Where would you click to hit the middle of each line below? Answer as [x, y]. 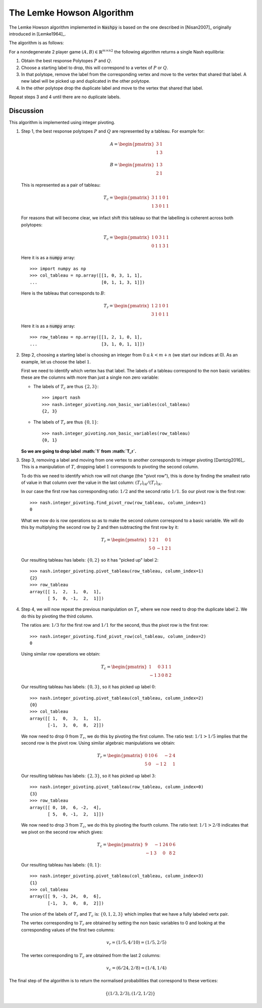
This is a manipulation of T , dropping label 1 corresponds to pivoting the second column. [110, 467]
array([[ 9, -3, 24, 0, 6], [66, 896]
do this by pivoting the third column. [57, 616]
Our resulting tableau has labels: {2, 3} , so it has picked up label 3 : [89, 776]
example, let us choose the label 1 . [56, 362]
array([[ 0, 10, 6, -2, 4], [66, 807]
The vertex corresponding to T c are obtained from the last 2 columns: [91, 956]
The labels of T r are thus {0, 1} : [66, 423]
